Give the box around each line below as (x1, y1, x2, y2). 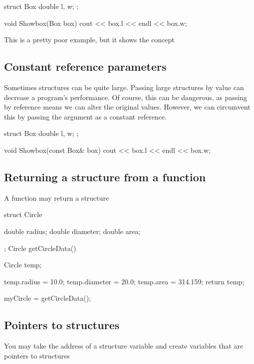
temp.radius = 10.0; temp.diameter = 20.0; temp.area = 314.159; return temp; (4, 276, 245, 286)
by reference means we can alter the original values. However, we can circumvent (4, 102, 251, 112)
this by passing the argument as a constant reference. (4, 111, 167, 121)
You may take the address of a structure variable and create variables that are (4, 341, 244, 351)
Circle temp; (4, 259, 42, 270)
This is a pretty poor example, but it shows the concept (4, 34, 175, 45)
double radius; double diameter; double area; (4, 226, 141, 236)
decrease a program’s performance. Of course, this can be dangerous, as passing (4, 92, 247, 102)
